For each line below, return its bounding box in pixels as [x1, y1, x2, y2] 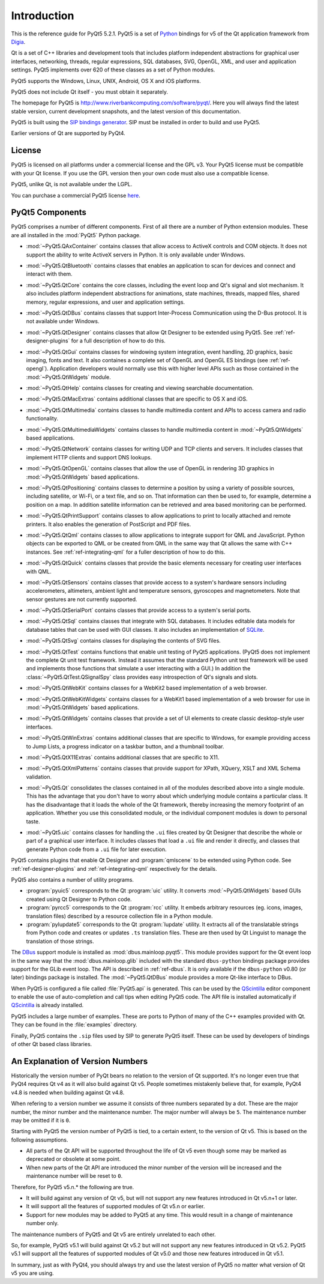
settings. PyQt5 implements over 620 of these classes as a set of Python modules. [11, 66, 215, 73]
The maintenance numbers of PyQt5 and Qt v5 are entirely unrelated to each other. [11, 1231, 216, 1238]
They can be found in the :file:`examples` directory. [11, 1021, 137, 1028]
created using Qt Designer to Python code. [26, 895, 132, 903]
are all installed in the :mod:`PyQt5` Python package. [11, 231, 141, 238]
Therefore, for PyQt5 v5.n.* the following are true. [11, 1183, 134, 1190]
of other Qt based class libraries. [11, 1041, 92, 1048]
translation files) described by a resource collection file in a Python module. [26, 912, 213, 919]
